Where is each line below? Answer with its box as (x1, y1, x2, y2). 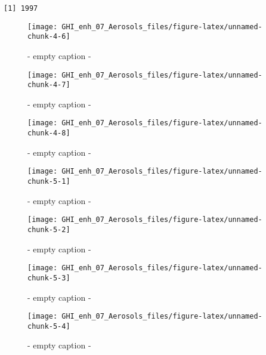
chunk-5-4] (27, 322, 70, 331)
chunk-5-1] (27, 177, 70, 186)
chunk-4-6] (27, 32, 70, 41)
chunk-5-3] (27, 273, 70, 282)
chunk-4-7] (27, 81, 70, 89)
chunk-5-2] (27, 225, 70, 234)
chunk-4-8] (27, 129, 70, 138)
